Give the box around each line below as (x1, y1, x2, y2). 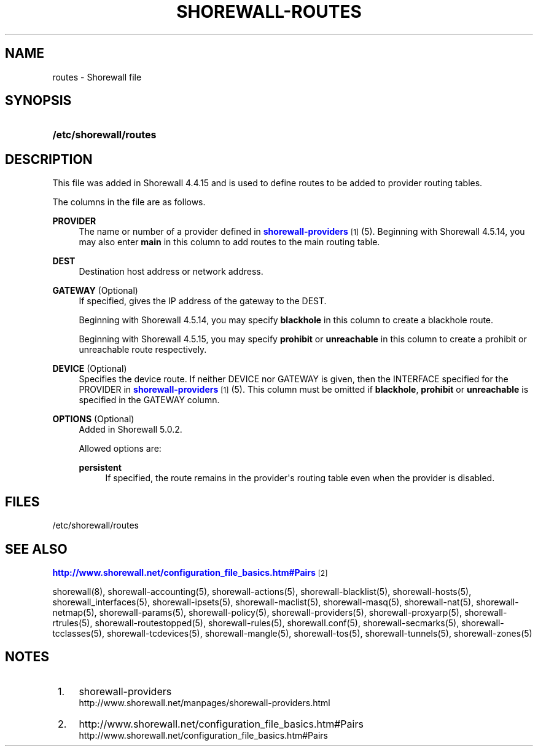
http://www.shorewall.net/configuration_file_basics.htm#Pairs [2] (52, 567, 328, 578)
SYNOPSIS (5, 93, 72, 109)
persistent (79, 462, 122, 473)
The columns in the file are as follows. (52, 197, 206, 208)
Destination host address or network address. (79, 266, 263, 277)
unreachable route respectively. (79, 344, 207, 355)
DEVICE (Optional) (52, 363, 127, 374)
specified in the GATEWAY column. (79, 395, 220, 406)
